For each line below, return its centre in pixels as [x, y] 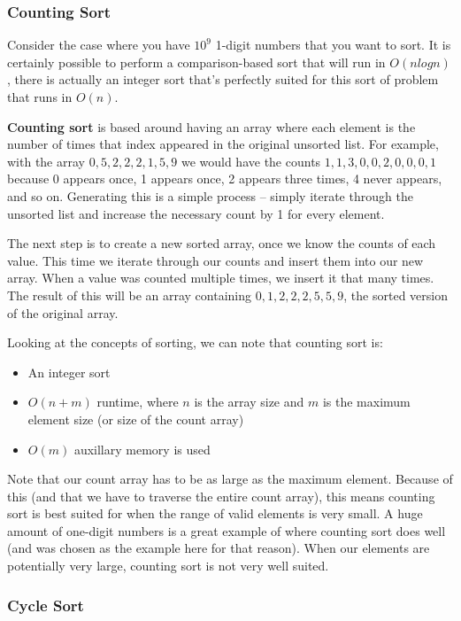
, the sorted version [396, 295]
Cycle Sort [46, 605]
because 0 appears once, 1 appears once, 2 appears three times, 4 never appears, [225, 179]
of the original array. [63, 312]
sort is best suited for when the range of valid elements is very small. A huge [215, 513]
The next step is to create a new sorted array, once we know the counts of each [222, 243]
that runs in [40, 97]
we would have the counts [251, 161]
